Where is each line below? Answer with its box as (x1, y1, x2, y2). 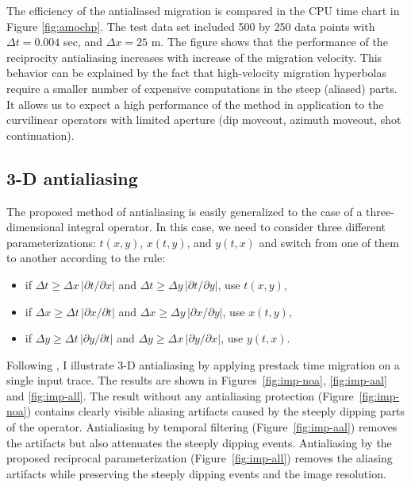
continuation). (6, 126, 75, 143)
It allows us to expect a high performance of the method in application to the (6, 95, 384, 112)
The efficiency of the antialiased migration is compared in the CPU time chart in (6, 2, 400, 18)
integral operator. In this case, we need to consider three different (67, 218, 386, 235)
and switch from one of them (259, 234, 399, 250)
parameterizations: (6, 234, 96, 250)
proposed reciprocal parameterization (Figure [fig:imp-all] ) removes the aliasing (6, 450, 393, 466)
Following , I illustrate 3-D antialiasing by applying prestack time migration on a (6, 356, 400, 373)
